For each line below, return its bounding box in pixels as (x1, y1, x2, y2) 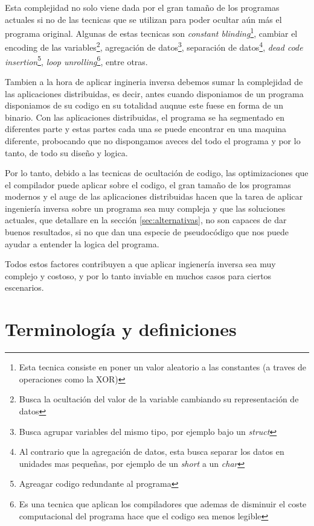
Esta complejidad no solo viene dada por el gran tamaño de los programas (5, 1, 280, 13)
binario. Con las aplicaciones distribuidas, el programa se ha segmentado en (5, 110, 285, 123)
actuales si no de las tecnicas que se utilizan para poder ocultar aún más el (5, 13, 282, 25)
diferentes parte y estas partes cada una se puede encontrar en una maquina (5, 122, 287, 135)
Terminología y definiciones (5, 317, 237, 341)
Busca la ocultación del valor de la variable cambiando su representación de (19, 393, 299, 405)
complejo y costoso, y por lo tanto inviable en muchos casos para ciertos (5, 269, 272, 282)
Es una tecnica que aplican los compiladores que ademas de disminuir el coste (19, 497, 307, 510)
